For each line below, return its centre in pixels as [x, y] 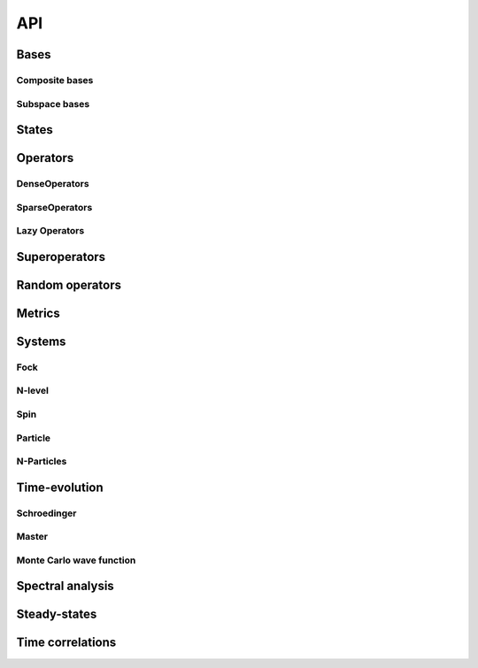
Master [32, 537]
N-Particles [42, 462]
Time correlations [66, 643]
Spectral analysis [65, 586]
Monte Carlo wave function [76, 560]
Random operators [69, 284]
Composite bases [55, 80]
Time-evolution [60, 487]
